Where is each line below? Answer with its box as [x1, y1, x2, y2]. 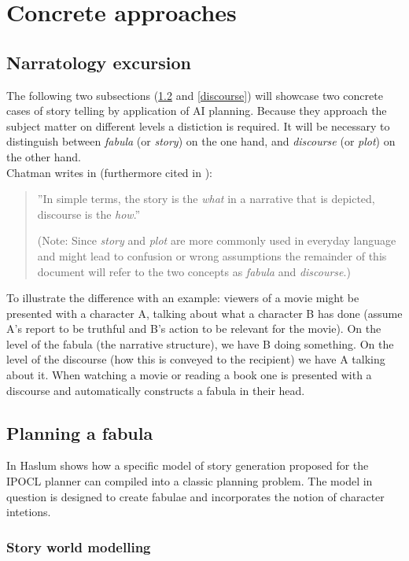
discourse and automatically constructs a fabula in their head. [6, 382, 305, 398]
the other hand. [6, 148, 81, 164]
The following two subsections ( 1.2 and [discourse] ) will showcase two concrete [6, 87, 383, 103]
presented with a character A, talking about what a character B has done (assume [6, 304, 403, 321]
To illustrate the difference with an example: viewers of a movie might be [6, 290, 359, 306]
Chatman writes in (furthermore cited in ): [6, 164, 212, 180]
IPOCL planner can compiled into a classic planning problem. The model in [6, 473, 373, 489]
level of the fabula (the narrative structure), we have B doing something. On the [6, 335, 394, 352]
